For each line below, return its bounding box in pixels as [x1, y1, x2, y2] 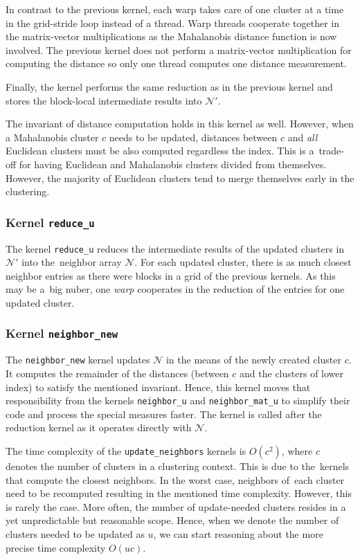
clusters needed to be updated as [6, 526, 145, 541]
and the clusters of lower [240, 365, 343, 380]
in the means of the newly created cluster [165, 352, 341, 367]
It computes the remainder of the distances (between [6, 365, 229, 380]
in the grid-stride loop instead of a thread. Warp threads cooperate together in [6, 15, 339, 30]
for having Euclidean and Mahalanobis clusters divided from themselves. [19, 156, 327, 171]
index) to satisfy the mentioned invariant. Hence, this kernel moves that [6, 379, 311, 394]
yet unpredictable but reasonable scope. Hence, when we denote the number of [6, 513, 339, 527]
